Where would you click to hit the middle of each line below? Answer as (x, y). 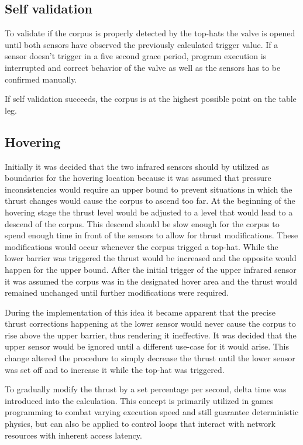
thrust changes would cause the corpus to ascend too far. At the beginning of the (150, 201)
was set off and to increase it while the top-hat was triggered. (115, 369)
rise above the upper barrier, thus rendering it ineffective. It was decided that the (151, 335)
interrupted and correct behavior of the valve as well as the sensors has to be (143, 67)
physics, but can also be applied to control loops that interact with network (140, 424)
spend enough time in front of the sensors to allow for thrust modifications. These (151, 235)
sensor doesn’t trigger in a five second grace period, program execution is (136, 56)
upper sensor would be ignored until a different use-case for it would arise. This (147, 346)
